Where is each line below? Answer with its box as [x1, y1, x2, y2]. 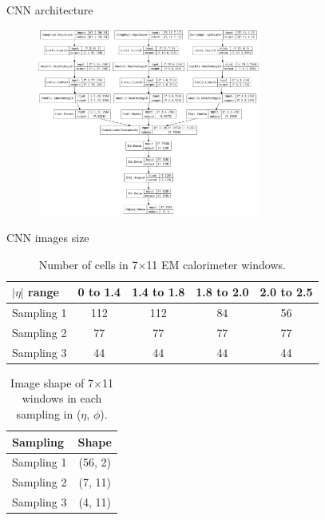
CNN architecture [6, 2, 93, 18]
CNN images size [6, 228, 89, 245]
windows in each [22, 390, 102, 407]
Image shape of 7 [10, 374, 93, 391]
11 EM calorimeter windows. [146, 256, 286, 272]
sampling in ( [16, 405, 81, 422]
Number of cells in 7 [38, 256, 138, 272]
